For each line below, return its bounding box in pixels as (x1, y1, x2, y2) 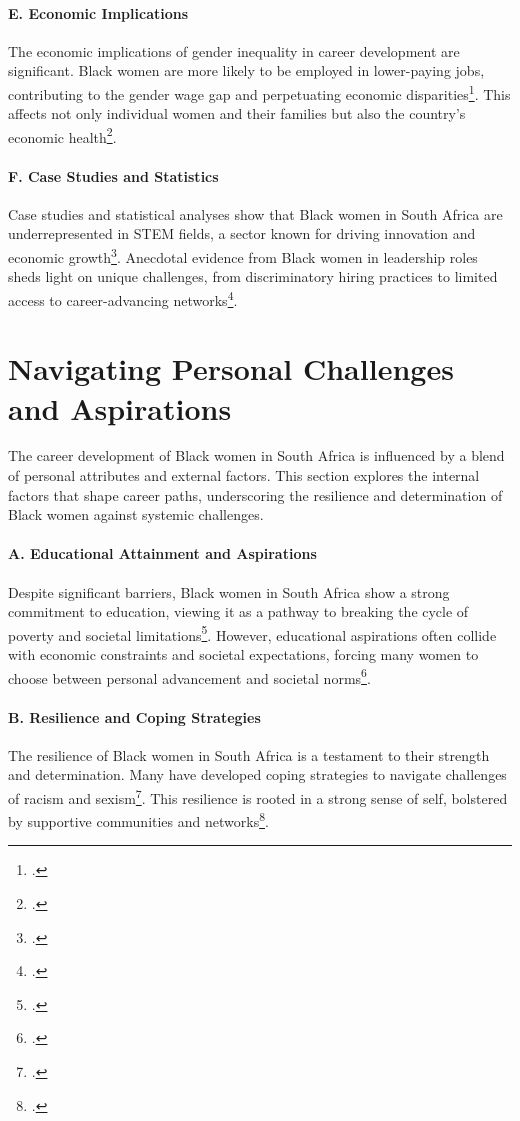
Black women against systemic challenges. (8, 504, 264, 525)
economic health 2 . (8, 123, 117, 147)
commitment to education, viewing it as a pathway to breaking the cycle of (8, 601, 469, 622)
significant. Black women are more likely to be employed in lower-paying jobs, (8, 60, 485, 81)
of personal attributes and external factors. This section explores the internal (8, 465, 480, 486)
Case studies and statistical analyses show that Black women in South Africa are (8, 203, 503, 224)
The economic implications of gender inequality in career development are (8, 40, 460, 61)
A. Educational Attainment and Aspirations (8, 543, 317, 564)
